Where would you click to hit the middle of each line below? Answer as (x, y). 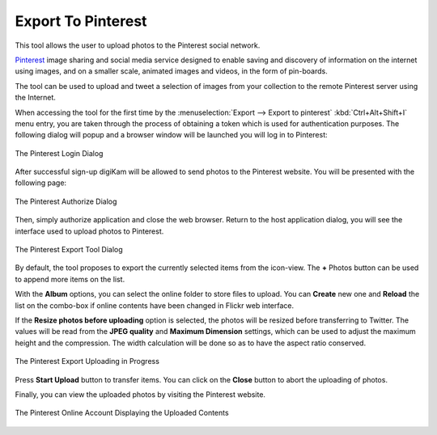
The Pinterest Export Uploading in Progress (87, 361)
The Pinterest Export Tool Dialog (69, 250)
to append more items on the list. (70, 279)
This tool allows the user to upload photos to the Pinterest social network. (138, 45)
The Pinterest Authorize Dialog (66, 201)
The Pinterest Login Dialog (59, 153)
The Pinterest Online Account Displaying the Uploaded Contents (122, 413)
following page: (41, 183)
